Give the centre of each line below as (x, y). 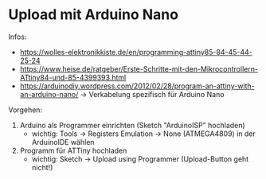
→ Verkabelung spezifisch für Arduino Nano (152, 94)
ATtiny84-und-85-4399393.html (73, 77)
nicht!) (42, 167)
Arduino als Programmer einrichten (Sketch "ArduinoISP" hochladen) (132, 125)
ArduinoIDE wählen (63, 142)
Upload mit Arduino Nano (94, 15)
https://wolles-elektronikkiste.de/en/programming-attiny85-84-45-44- (136, 52)
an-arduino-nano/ (49, 94)
